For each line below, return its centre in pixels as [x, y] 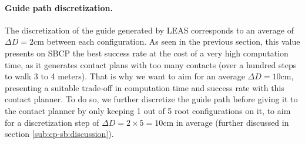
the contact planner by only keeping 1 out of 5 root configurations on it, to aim [148, 110]
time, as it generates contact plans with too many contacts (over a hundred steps [151, 64]
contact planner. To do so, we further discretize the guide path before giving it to [151, 99]
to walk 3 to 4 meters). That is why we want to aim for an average [125, 76]
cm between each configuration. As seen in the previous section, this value [167, 41]
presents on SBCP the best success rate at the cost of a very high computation [147, 53]
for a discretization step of [52, 122]
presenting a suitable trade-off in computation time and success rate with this [145, 87]
